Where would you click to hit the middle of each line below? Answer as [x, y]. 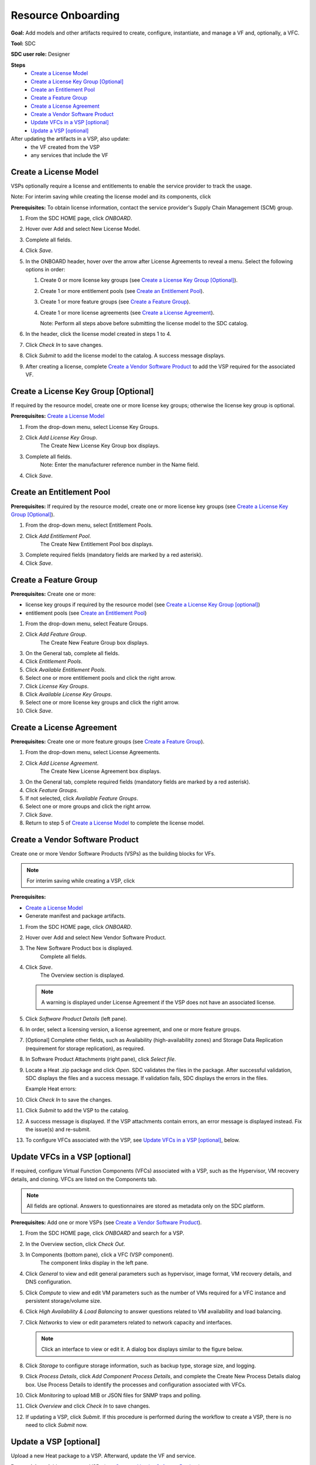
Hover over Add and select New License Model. [83, 229]
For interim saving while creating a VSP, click [81, 880]
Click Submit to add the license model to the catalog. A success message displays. [125, 356]
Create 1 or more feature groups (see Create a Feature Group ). [115, 302]
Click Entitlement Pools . [54, 662]
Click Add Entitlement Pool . [58, 536]
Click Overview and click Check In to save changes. [88, 1406]
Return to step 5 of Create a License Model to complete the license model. [115, 823]
